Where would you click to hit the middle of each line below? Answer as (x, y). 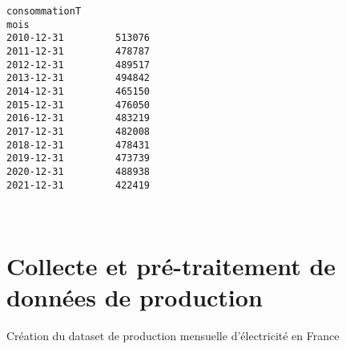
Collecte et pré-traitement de (171, 265)
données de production (135, 297)
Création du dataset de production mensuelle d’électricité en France (173, 336)
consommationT (44, 11)
